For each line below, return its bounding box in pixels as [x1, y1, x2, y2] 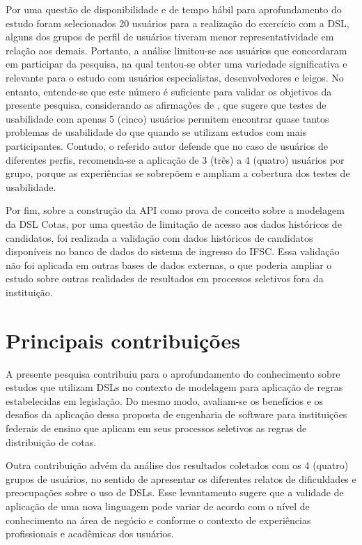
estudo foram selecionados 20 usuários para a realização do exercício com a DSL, [6, 15, 349, 30]
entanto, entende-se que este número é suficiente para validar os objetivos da [6, 84, 332, 98]
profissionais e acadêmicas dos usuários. [6, 526, 174, 541]
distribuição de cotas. [6, 434, 97, 449]
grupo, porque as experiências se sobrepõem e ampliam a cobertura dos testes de [6, 166, 350, 181]
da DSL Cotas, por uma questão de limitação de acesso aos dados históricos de [6, 216, 342, 231]
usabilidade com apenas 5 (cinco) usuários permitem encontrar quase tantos [6, 111, 329, 125]
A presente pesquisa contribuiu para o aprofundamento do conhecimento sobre [6, 366, 340, 381]
